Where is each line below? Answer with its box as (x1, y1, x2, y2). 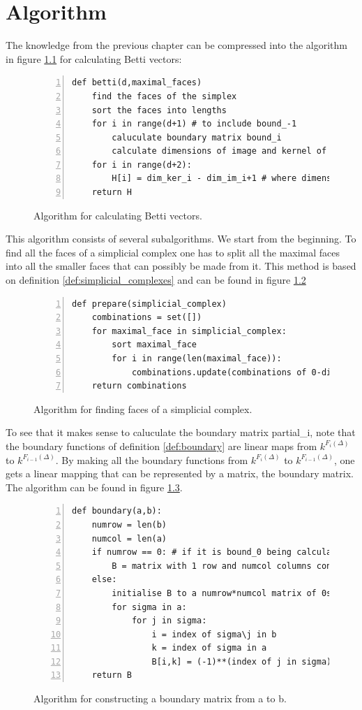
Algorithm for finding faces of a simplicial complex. (33, 401, 252, 416)
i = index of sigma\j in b (151, 629, 277, 639)
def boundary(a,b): (72, 506, 162, 516)
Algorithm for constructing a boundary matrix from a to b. (33, 691, 287, 706)
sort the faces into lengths (91, 105, 227, 115)
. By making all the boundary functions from (55, 452, 248, 467)
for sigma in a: (112, 602, 187, 612)
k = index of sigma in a (151, 643, 267, 653)
